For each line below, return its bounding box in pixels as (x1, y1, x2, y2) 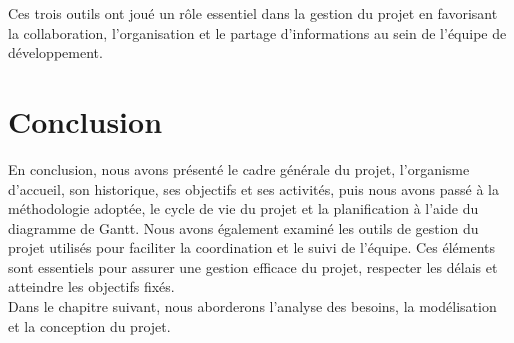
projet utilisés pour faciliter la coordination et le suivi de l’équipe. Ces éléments (8, 237, 496, 258)
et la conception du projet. (8, 315, 171, 336)
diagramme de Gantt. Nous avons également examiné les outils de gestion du (8, 217, 479, 238)
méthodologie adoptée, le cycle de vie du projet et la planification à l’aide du (8, 198, 479, 219)
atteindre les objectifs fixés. (8, 276, 175, 297)
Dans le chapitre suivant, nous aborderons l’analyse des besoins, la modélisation (8, 296, 497, 317)
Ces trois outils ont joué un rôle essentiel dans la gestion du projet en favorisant (8, 3, 498, 23)
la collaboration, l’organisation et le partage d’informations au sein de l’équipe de (8, 22, 507, 43)
